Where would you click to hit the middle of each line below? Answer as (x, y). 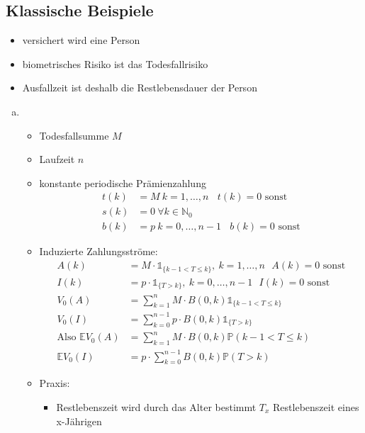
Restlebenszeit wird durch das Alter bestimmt (156, 406)
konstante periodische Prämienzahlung (123, 182)
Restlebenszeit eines (316, 406)
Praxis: (55, 383)
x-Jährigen (79, 421)
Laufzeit (57, 159)
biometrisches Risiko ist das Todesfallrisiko (115, 63)
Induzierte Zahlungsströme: (99, 251)
